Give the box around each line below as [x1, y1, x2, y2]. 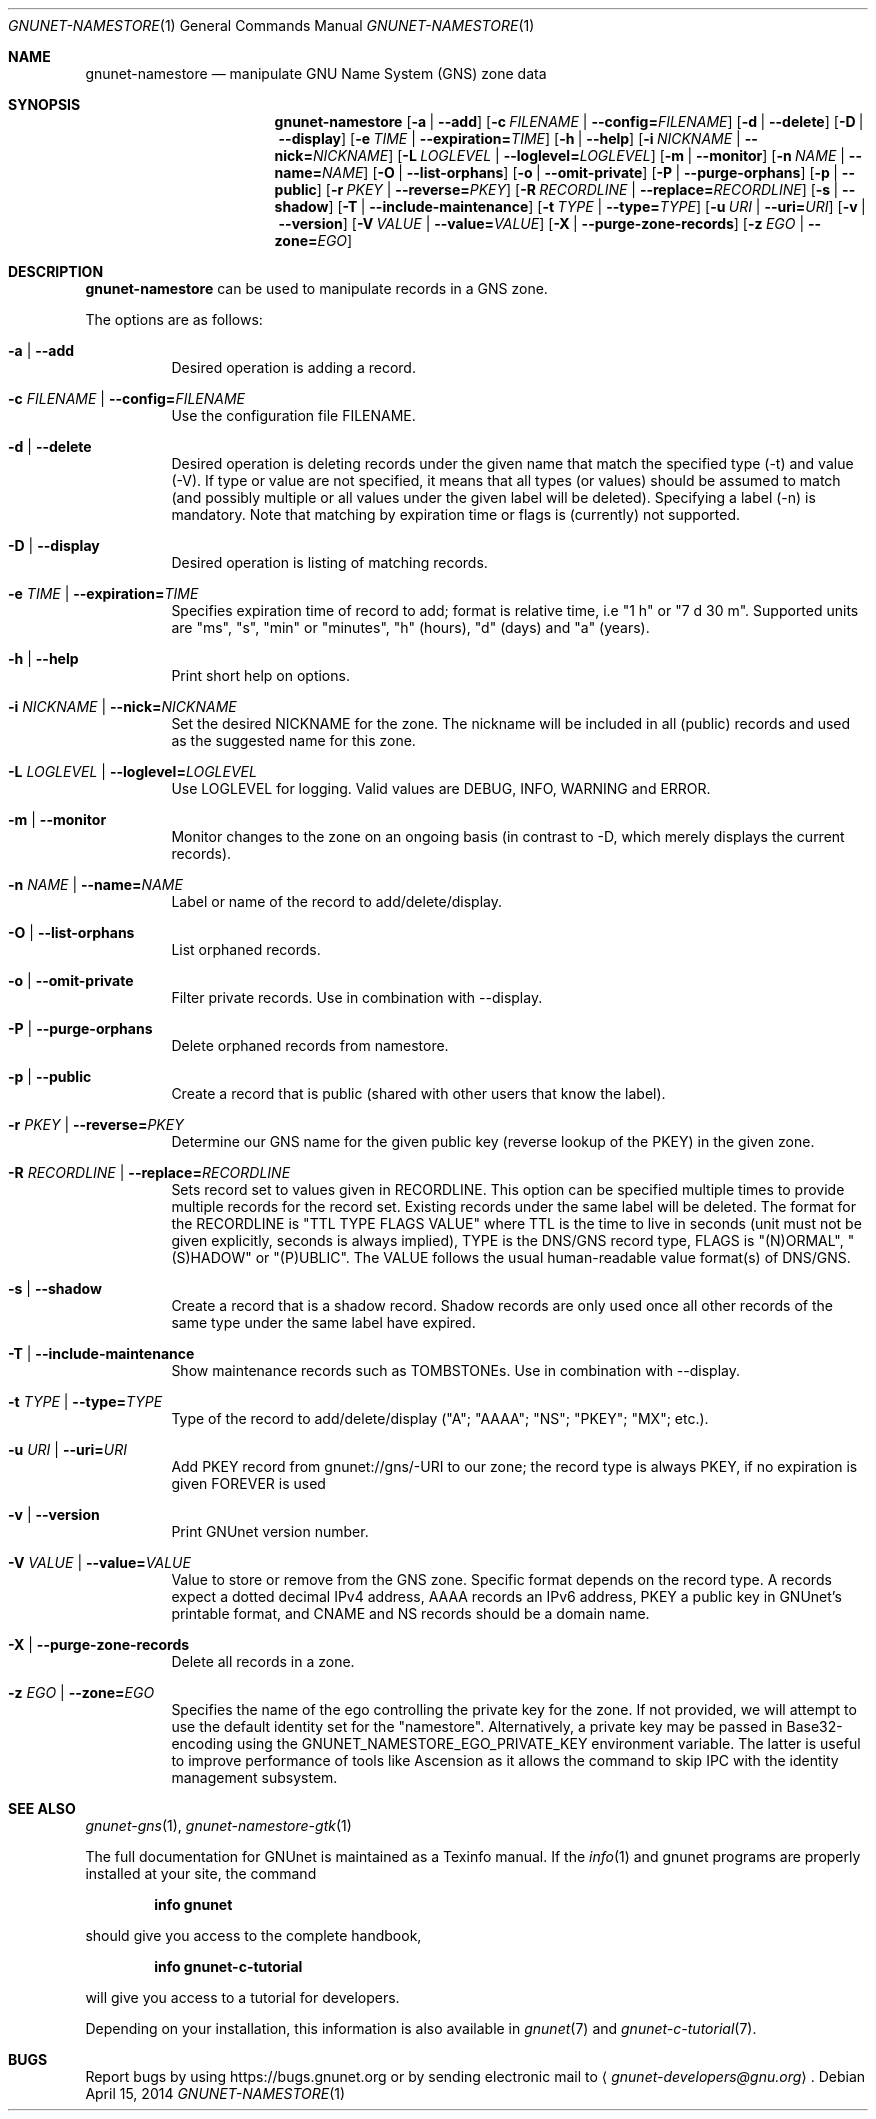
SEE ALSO [8, 1800, 76, 1817]
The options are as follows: [85, 311, 263, 328]
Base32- [786, 1718, 843, 1735]
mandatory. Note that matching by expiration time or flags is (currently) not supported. [171, 506, 741, 523]
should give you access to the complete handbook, [85, 1927, 422, 1944]
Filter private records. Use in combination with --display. [171, 989, 543, 1006]
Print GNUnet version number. [171, 1523, 369, 1540]
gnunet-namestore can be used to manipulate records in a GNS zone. [85, 280, 548, 297]
